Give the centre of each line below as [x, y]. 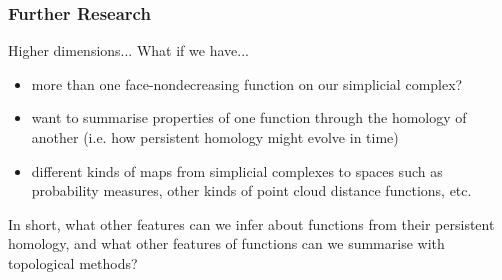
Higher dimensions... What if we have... [128, 50]
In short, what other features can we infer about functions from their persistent [251, 223]
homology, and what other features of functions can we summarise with [226, 243]
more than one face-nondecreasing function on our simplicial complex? [247, 83]
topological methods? [73, 262]
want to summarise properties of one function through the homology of [249, 117]
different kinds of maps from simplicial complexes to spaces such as [237, 170]
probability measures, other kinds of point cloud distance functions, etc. [251, 190]
